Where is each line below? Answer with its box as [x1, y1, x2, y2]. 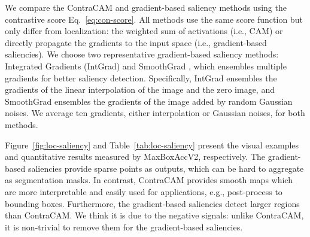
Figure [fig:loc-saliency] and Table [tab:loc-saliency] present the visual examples [5, 138, 299, 151]
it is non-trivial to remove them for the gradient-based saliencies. [5, 220, 243, 233]
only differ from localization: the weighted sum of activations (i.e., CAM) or [5, 25, 283, 37]
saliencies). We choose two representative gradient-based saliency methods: [5, 48, 279, 60]
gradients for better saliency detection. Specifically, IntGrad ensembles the [5, 71, 277, 84]
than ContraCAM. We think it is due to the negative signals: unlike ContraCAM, [5, 209, 304, 221]
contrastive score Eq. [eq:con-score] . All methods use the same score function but [5, 13, 303, 25]
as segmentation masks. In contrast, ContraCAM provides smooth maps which [5, 174, 293, 186]
